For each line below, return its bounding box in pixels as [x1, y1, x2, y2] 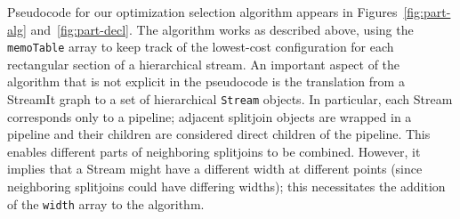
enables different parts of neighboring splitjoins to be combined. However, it [7, 142, 421, 160]
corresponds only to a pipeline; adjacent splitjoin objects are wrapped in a [7, 107, 412, 126]
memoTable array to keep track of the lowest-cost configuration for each [7, 37, 394, 56]
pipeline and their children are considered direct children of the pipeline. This [7, 125, 431, 143]
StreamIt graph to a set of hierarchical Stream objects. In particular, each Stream [7, 90, 453, 109]
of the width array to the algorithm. [7, 194, 205, 213]
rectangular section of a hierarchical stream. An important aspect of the [7, 54, 400, 73]
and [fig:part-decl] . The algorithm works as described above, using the [30, 20, 414, 38]
